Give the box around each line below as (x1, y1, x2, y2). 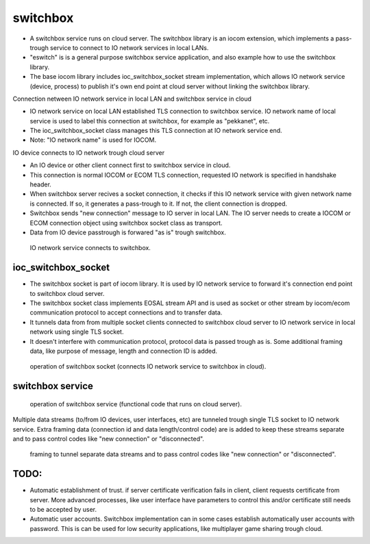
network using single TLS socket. (29, 327, 124, 336)
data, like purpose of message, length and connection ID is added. (29, 347, 218, 355)
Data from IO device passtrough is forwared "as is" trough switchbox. (29, 228, 226, 236)
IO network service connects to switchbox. (29, 244, 151, 252)
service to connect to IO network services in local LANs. (50, 43, 209, 51)
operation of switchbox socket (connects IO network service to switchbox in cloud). (29, 362, 267, 371)
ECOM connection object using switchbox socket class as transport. (29, 219, 223, 227)
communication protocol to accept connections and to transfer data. (29, 308, 223, 317)
